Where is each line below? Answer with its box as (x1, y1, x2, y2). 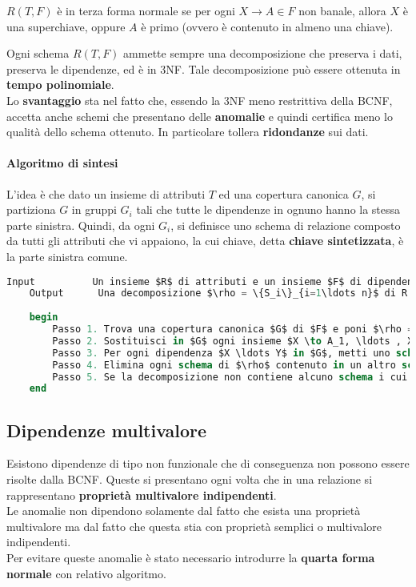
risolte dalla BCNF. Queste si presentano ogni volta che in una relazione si (6, 471, 373, 488)
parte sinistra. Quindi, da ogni (6, 216, 155, 233)
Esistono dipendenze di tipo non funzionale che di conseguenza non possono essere (6, 455, 410, 472)
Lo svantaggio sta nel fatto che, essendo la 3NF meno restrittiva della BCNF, (6, 91, 393, 108)
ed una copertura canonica (218, 185, 349, 202)
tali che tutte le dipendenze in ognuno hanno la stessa (136, 201, 401, 218)
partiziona (6, 201, 56, 218)
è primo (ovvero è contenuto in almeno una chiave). (141, 18, 394, 34)
